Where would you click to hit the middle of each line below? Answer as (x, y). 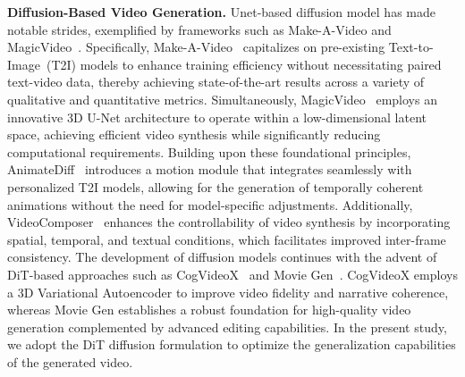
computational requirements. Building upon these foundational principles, (209, 151)
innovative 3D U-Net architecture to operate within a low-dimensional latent (217, 117)
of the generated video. (70, 361)
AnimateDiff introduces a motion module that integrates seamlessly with (210, 169)
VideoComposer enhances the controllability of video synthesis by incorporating (229, 222)
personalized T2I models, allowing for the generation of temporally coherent (216, 186)
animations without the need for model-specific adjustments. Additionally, (210, 204)
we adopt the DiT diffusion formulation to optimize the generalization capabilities (232, 344)
